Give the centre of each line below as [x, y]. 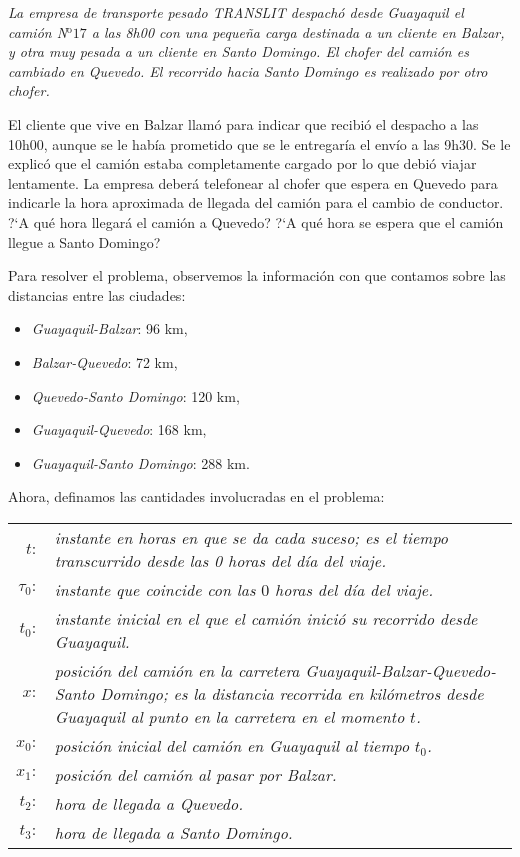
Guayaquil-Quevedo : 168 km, [119, 429]
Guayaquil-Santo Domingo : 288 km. [140, 462]
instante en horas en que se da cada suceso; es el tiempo [251, 537]
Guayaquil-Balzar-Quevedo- [400, 670]
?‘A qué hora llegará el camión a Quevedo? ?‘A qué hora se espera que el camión [256, 221]
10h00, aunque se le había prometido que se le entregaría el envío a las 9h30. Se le [259, 143]
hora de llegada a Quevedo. [149, 803]
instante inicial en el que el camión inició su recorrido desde [266, 618]
